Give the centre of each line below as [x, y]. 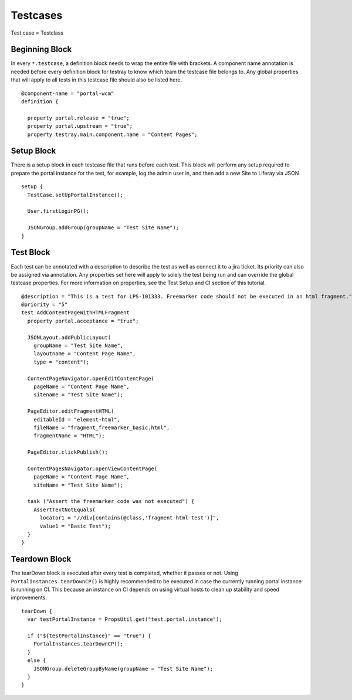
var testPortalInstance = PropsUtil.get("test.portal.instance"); [125, 619]
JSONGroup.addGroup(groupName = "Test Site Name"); [103, 228]
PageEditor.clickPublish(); [68, 452]
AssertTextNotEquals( [65, 509]
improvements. [29, 597]
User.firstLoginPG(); [58, 211]
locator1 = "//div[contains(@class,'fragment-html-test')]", [129, 518]
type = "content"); [61, 362]
